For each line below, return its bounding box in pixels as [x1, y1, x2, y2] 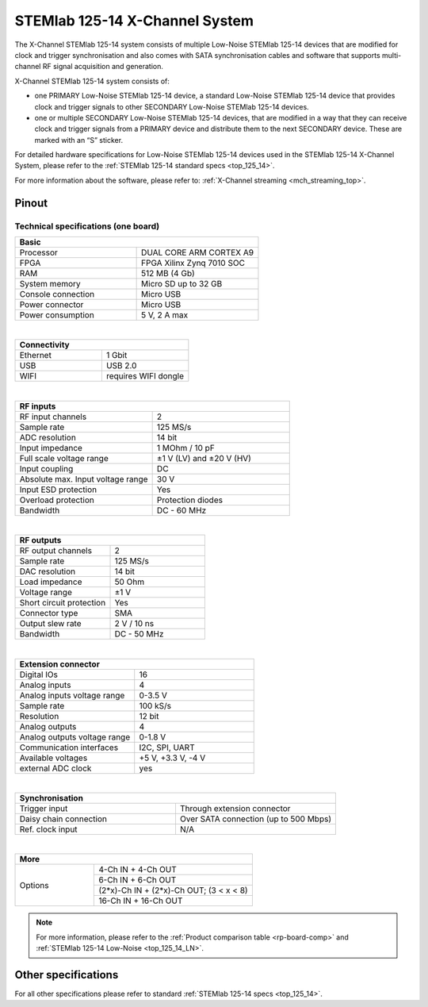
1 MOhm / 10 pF [156, 442, 216, 453]
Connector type [19, 608, 78, 619]
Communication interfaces [19, 742, 119, 753]
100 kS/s [139, 700, 172, 711]
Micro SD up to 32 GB [141, 279, 223, 289]
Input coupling [19, 463, 74, 474]
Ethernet [19, 350, 52, 361]
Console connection [19, 289, 95, 299]
